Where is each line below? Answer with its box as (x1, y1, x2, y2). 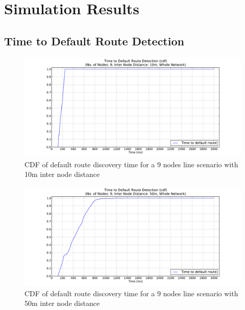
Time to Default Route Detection (4, 33, 184, 48)
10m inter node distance (24, 169, 100, 179)
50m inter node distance (24, 298, 100, 308)
